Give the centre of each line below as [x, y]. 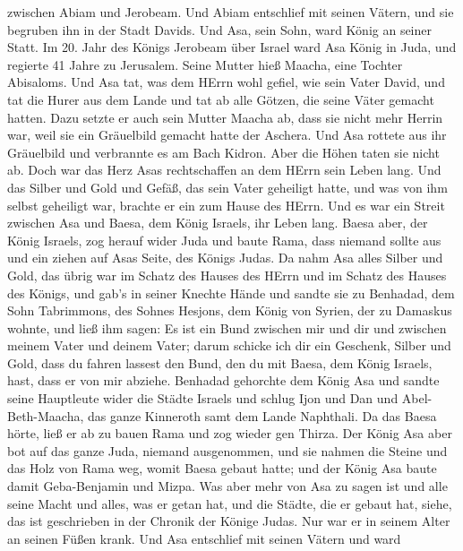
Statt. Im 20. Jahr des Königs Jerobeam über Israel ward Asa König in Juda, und [232, 47]
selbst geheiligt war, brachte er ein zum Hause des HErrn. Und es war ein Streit [226, 205]
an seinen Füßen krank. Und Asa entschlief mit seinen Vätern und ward [204, 538]
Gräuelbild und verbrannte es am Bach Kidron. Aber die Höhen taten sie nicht [223, 152]
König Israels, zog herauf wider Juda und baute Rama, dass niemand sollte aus [224, 240]
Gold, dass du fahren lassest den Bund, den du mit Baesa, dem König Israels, [220, 362]
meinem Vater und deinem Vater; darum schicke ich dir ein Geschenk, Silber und [229, 345]
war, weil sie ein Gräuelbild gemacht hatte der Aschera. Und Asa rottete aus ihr [227, 135]
